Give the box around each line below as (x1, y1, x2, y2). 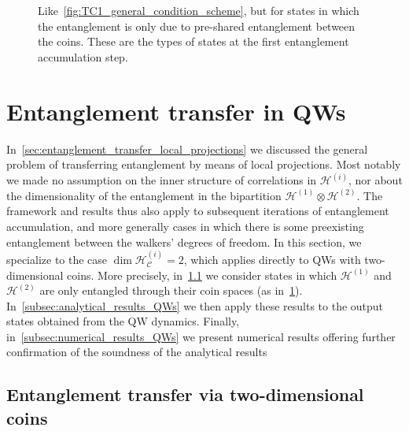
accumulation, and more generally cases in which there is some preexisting (6, 217, 364, 234)
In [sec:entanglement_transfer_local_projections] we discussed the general (6, 140, 368, 157)
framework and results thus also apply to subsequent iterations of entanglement (6, 202, 389, 219)
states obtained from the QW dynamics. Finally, (6, 313, 240, 329)
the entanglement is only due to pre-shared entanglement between (38, 17, 356, 34)
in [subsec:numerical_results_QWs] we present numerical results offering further (6, 328, 396, 344)
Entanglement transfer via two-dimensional (6, 382, 364, 407)
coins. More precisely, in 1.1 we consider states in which (67, 266, 337, 283)
